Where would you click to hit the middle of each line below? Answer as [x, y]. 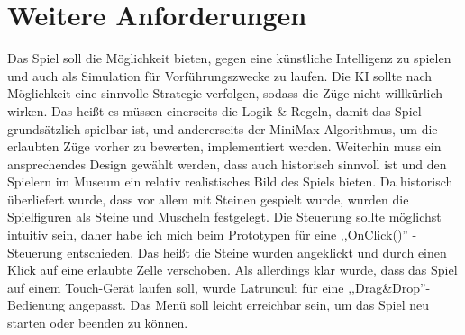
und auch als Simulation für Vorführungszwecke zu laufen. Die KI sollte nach [220, 75]
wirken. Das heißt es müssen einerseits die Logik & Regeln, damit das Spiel [214, 110]
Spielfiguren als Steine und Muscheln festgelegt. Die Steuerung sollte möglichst [224, 217]
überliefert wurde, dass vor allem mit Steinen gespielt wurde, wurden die [208, 199]
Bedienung [36, 305]
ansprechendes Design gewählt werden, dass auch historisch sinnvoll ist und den [227, 163]
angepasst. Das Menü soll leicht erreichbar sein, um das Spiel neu [249, 305]
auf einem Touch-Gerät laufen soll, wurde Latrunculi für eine [176, 287]
